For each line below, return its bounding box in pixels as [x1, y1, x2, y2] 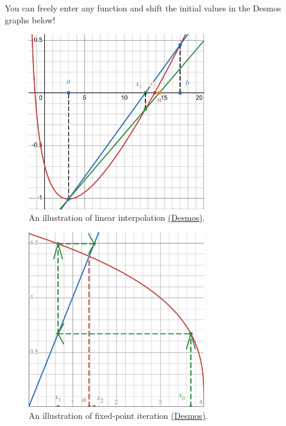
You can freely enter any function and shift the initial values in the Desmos [5, 2, 281, 14]
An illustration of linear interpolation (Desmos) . [29, 211, 205, 224]
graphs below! [5, 13, 56, 26]
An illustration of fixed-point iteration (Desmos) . [29, 409, 208, 422]
